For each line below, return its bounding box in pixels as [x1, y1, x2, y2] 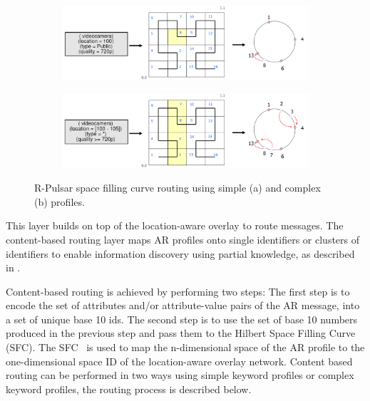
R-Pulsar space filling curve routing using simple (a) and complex [34, 180, 321, 195]
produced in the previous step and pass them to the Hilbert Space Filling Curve [6, 326, 356, 340]
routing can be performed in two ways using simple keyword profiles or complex [6, 368, 354, 382]
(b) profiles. [34, 194, 85, 209]
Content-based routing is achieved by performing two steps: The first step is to [6, 283, 350, 298]
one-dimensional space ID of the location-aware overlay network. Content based [6, 353, 353, 368]
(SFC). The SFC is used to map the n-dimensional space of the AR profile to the [6, 340, 365, 355]
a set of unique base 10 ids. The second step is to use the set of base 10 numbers [6, 311, 358, 326]
